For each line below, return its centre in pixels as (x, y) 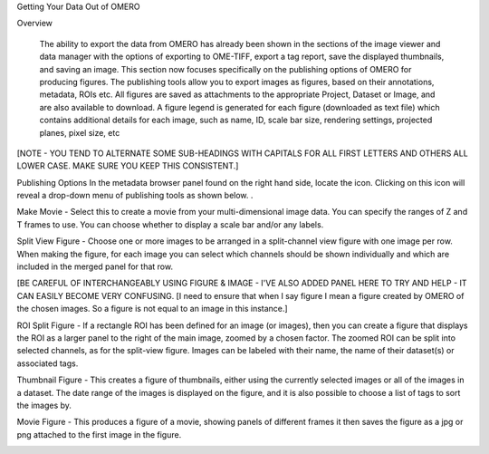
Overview (35, 24)
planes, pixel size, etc (80, 132)
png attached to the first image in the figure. (99, 434)
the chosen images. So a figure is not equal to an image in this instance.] (153, 309)
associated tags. (48, 363)
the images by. (44, 405)
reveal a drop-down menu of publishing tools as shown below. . (135, 196)
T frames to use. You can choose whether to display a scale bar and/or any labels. (170, 224)
